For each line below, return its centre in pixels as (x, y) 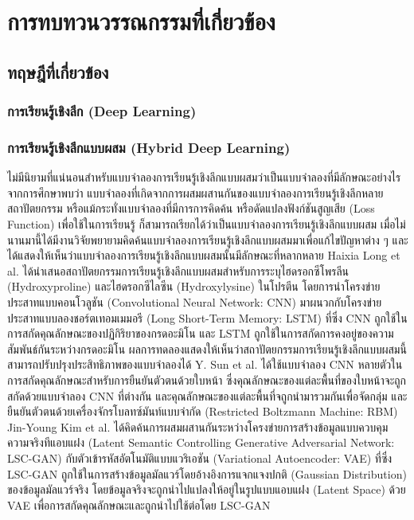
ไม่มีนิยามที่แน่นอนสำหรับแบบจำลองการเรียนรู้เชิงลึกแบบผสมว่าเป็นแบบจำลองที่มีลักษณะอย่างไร (204, 177)
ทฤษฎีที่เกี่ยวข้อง (58, 71)
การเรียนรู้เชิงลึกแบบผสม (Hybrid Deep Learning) (149, 147)
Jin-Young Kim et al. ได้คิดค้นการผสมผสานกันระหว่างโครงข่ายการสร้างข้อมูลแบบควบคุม (198, 426)
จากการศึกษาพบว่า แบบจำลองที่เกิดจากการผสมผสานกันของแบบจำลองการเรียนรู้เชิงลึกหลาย (195, 192)
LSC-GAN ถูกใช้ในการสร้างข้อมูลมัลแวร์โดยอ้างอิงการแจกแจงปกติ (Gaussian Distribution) (207, 473)
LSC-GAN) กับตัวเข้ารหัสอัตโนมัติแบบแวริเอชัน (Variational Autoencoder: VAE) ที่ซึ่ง (200, 457)
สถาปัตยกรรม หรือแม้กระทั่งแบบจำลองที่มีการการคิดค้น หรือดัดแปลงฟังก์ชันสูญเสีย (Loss (191, 208)
